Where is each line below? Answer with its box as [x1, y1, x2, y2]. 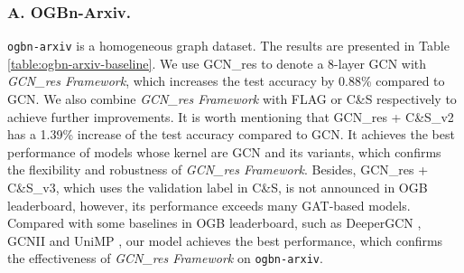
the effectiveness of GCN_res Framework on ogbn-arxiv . [7, 249, 323, 268]
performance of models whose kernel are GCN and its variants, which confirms [7, 142, 441, 161]
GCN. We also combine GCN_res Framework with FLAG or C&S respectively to [7, 89, 457, 108]
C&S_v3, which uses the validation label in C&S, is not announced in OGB [7, 178, 428, 197]
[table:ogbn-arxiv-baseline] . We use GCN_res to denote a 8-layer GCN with [7, 53, 427, 72]
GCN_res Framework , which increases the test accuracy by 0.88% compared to [7, 71, 445, 90]
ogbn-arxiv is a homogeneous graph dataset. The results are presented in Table [7, 36, 450, 55]
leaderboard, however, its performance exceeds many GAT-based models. [7, 195, 411, 214]
